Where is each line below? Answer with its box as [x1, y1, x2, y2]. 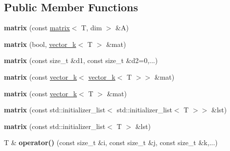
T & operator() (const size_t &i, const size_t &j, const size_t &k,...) [4, 137, 218, 148]
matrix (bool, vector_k [4, 39, 76, 49]
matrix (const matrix [4, 22, 70, 33]
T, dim [81, 22, 102, 33]
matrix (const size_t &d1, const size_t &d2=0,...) [4, 55, 158, 65]
